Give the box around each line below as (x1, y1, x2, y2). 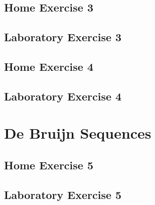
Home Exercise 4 (4, 58, 93, 74)
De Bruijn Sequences (4, 123, 151, 143)
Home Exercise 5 (4, 157, 93, 172)
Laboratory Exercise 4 (4, 88, 122, 104)
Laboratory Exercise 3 (4, 29, 122, 45)
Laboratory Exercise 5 (4, 186, 122, 202)
